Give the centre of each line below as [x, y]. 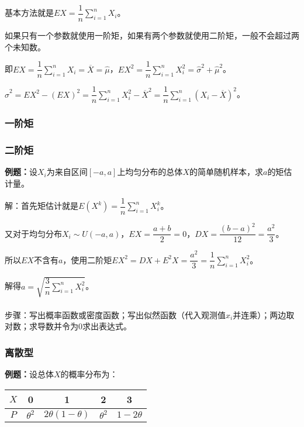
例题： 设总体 [29, 373]
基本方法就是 [29, 13]
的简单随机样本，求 [226, 172]
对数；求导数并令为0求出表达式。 [68, 326]
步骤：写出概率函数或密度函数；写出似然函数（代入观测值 [115, 314]
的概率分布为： [89, 373]
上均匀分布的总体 [150, 172]
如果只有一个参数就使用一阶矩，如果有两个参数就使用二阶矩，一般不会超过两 [152, 35]
